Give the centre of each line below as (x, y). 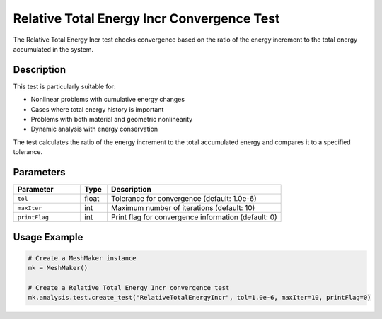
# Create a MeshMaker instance (82, 258)
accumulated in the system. (53, 49)
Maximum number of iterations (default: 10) (183, 208)
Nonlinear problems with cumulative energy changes (108, 100)
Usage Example (48, 237)
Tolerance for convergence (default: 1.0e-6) (184, 199)
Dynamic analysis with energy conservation (94, 129)
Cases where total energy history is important (97, 109)
